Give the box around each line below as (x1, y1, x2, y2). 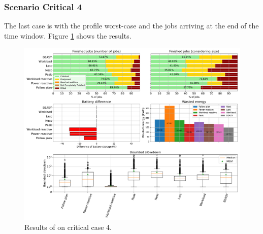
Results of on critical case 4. (24, 222, 112, 232)
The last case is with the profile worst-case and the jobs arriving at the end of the (4, 20, 259, 31)
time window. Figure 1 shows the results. (4, 30, 131, 41)
